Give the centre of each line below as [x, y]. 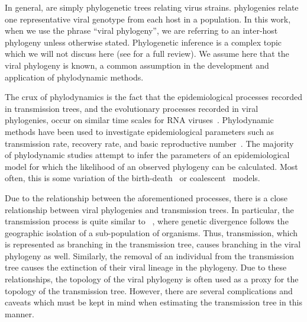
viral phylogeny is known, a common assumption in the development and [137, 65]
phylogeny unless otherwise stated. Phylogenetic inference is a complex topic [143, 42]
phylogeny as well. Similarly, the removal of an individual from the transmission [149, 255]
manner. [20, 313]
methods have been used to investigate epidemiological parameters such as [140, 131]
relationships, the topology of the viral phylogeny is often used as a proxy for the [152, 279]
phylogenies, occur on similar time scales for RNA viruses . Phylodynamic [139, 120]
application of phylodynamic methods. [74, 77]
